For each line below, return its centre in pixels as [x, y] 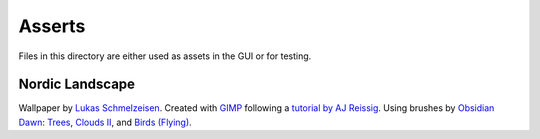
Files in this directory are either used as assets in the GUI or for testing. [165, 56]
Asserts [52, 26]
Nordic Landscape [76, 84]
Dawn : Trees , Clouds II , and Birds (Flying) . [105, 122]
